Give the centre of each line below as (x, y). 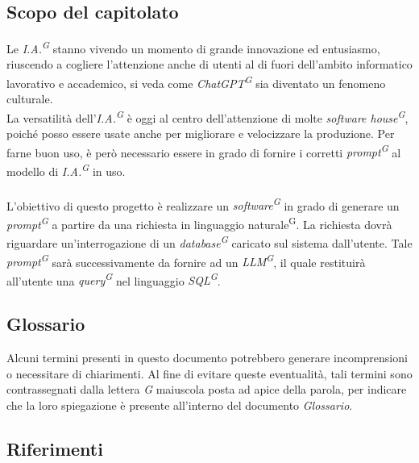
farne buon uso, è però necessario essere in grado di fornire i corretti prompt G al (204, 151)
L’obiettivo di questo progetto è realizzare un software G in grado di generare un (203, 204)
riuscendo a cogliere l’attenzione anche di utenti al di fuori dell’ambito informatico (209, 64)
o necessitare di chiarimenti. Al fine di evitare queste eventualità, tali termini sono (209, 373)
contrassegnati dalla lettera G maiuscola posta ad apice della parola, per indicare (207, 389)
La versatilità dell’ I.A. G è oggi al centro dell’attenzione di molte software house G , (207, 116)
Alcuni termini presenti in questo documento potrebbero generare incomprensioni (207, 358)
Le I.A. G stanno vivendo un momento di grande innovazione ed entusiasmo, (193, 47)
